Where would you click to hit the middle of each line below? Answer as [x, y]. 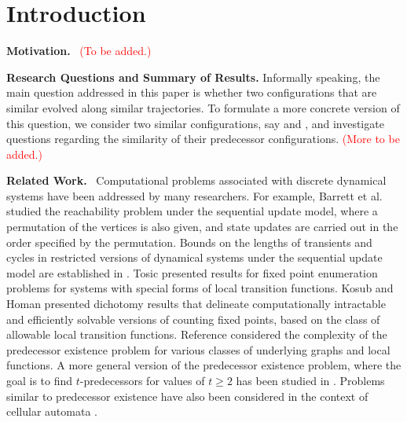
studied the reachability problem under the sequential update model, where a [192, 211]
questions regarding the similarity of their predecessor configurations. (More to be [203, 139]
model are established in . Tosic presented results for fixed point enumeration [192, 272]
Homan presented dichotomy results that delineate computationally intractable [196, 304]
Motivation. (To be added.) [79, 51]
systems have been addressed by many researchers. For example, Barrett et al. [194, 195]
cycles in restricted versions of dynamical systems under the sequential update [194, 257]
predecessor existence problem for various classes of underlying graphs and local [198, 349]
